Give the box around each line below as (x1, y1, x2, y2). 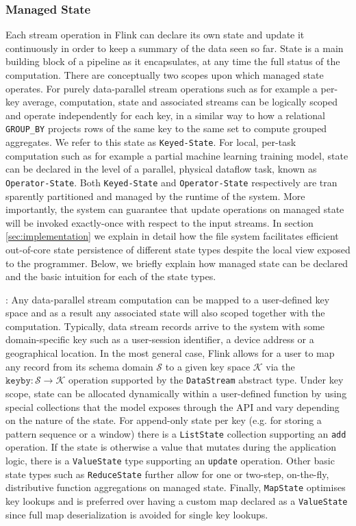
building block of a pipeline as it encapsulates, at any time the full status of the (5, 54, 340, 68)
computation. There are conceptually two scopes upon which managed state (5, 68, 324, 82)
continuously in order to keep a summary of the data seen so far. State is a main (5, 40, 344, 55)
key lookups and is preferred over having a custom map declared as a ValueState (5, 493, 348, 508)
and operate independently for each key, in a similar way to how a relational (5, 108, 325, 122)
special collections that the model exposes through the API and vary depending (5, 399, 340, 414)
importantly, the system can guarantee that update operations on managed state (5, 202, 344, 216)
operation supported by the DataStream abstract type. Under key (68, 373, 344, 387)
